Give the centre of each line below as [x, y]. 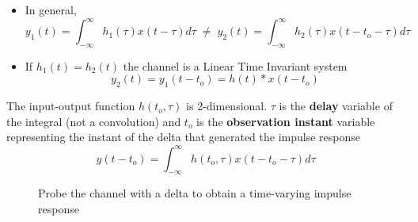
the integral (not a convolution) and [94, 121]
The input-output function [71, 106]
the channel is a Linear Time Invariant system [235, 65]
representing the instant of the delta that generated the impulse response [183, 137]
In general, [51, 10]
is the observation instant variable [286, 121]
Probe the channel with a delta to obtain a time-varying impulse [195, 193]
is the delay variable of [336, 106]
